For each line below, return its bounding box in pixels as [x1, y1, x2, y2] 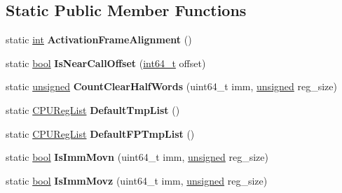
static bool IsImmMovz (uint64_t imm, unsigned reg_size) [6, 173, 268, 187]
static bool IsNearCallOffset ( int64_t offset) [6, 55, 206, 70]
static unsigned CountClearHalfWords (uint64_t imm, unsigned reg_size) [6, 79, 337, 94]
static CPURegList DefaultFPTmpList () [6, 126, 195, 141]
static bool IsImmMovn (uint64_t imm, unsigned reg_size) [6, 150, 268, 164]
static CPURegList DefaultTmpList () [6, 102, 180, 117]
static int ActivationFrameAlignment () [6, 32, 192, 47]
